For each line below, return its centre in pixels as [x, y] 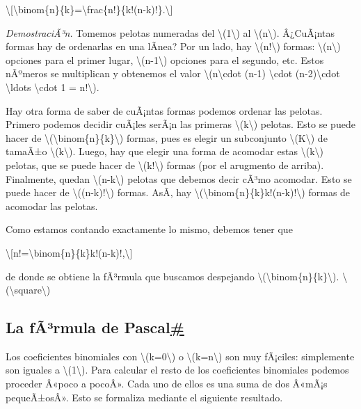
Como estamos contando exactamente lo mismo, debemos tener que [149, 229]
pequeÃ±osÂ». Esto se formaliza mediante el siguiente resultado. [144, 397]
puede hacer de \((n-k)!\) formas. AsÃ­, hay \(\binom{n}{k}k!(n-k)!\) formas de [178, 192]
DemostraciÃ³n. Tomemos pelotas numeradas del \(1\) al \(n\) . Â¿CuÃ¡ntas [170, 32]
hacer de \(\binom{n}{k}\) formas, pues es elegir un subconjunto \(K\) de [167, 137]
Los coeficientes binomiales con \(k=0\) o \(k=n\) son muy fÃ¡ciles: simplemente [180, 356]
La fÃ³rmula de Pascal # [95, 327]
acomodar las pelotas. [52, 206]
